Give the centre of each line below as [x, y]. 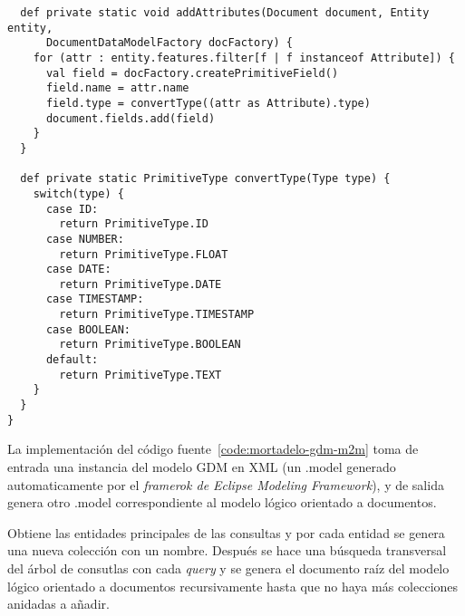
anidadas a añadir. [58, 604]
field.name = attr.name [117, 88]
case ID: [72, 209]
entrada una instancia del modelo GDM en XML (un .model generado [202, 466]
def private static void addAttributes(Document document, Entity [225, 13]
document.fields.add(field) [131, 118]
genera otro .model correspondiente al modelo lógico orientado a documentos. [222, 502]
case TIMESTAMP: [95, 299]
